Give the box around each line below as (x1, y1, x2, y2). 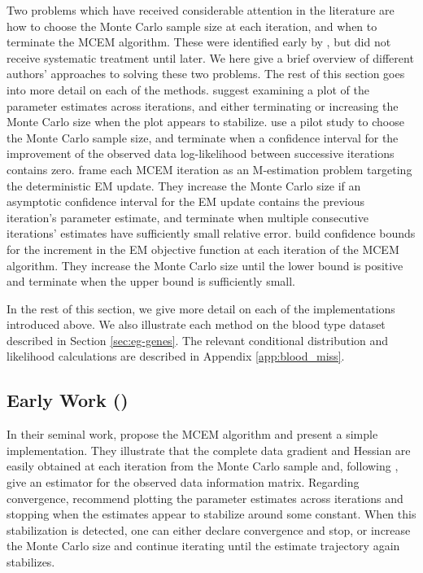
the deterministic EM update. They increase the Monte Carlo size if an (7, 177, 361, 194)
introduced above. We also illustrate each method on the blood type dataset (7, 316, 386, 333)
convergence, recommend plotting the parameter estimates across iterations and (7, 489, 403, 506)
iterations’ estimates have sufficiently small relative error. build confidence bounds (7, 225, 416, 242)
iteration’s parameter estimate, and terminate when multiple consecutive (7, 208, 368, 225)
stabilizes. (7, 553, 55, 571)
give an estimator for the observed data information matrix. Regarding (7, 474, 360, 491)
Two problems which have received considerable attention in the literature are (7, 2, 395, 18)
